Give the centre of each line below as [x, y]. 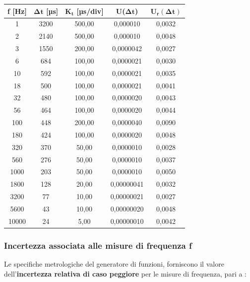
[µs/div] [90, 11]
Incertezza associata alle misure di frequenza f [98, 245]
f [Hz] [17, 11]
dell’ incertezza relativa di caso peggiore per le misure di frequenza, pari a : [125, 273]
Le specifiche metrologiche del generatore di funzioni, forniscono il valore [114, 264]
